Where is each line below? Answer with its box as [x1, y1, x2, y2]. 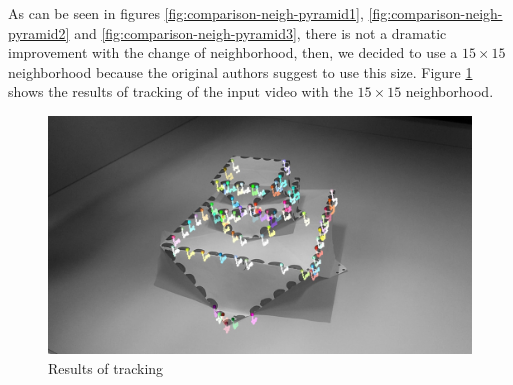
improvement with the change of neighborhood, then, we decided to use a [8, 42, 458, 63]
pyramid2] [8, 22, 70, 43]
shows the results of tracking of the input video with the [8, 81, 353, 102]
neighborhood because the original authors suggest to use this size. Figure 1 [8, 61, 473, 82]
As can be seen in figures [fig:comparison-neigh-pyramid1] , [8, 3, 364, 23]
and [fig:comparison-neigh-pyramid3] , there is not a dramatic [74, 22, 447, 43]
